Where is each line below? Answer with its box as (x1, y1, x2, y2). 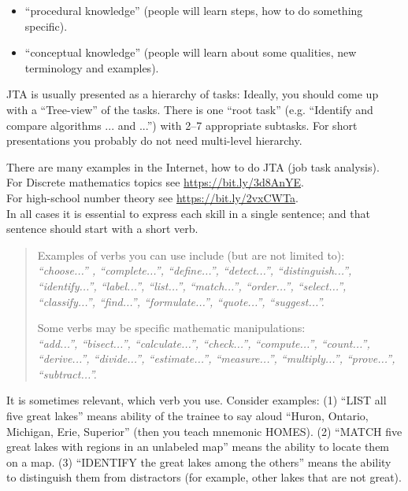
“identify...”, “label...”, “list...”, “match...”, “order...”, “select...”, (37, 277, 347, 293)
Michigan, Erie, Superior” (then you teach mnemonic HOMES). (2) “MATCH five (6, 423, 402, 439)
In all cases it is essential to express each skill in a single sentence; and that (6, 205, 370, 221)
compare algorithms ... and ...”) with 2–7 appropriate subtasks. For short (6, 116, 358, 133)
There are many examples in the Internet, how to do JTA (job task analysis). (6, 158, 380, 175)
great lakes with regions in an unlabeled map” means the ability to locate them (6, 438, 390, 455)
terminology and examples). (24, 59, 159, 76)
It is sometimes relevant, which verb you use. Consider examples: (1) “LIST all (6, 392, 387, 408)
